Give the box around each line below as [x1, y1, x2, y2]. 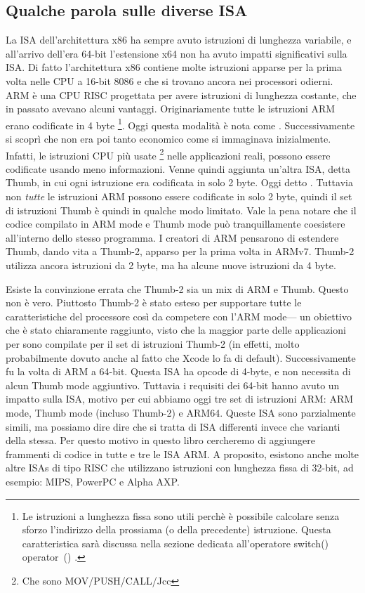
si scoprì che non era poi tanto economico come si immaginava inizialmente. [6, 131, 331, 146]
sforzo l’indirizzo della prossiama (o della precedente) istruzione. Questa [22, 522, 331, 537]
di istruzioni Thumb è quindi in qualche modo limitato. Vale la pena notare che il [6, 202, 357, 217]
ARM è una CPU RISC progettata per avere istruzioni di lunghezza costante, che [6, 87, 357, 102]
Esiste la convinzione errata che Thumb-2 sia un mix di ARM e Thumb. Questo [6, 281, 349, 296]
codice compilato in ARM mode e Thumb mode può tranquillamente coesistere [6, 216, 345, 231]
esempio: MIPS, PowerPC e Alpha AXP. [6, 474, 180, 488]
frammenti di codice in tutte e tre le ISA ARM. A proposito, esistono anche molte [6, 446, 359, 461]
